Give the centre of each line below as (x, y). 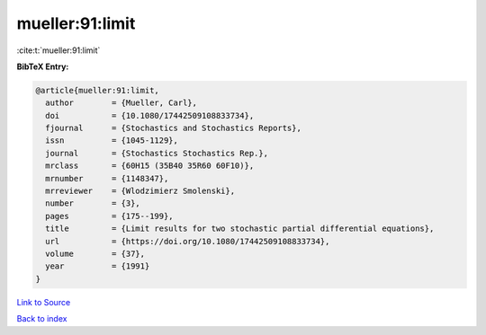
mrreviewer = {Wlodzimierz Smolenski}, (140, 191)
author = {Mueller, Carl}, (121, 103)
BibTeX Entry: (43, 66)
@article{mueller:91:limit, (97, 90)
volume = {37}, (95, 254)
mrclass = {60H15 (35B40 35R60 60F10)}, (150, 166)
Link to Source (44, 302)
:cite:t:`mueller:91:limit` (58, 50)
